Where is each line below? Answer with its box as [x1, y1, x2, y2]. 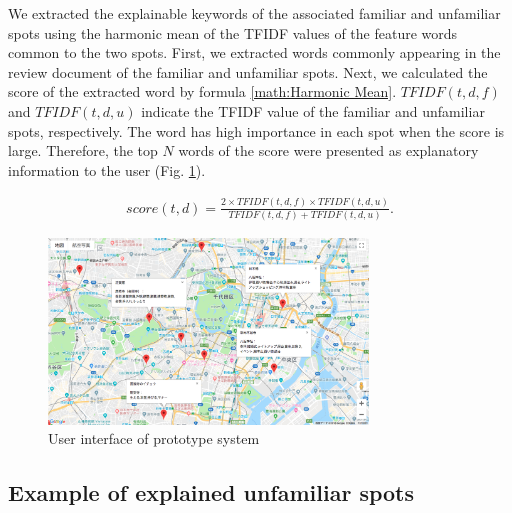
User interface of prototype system [48, 428, 260, 449]
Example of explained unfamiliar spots [8, 477, 415, 508]
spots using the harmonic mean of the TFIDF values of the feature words [8, 22, 458, 43]
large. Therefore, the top [8, 140, 158, 161]
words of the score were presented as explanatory [178, 140, 479, 161]
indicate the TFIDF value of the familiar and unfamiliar [141, 100, 485, 121]
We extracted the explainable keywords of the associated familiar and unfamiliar [8, 3, 501, 23]
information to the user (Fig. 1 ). [8, 159, 206, 180]
